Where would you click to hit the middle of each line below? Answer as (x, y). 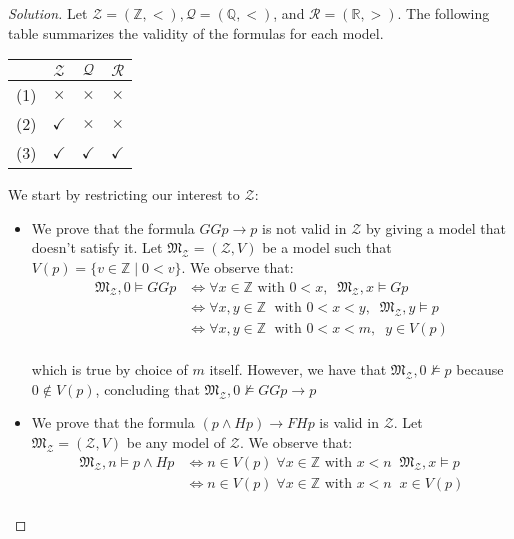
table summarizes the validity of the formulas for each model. (196, 32)
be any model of (176, 442)
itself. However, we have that (298, 369)
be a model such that (327, 247)
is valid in (349, 422)
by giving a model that (436, 227)
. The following (443, 13)
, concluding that (147, 388)
